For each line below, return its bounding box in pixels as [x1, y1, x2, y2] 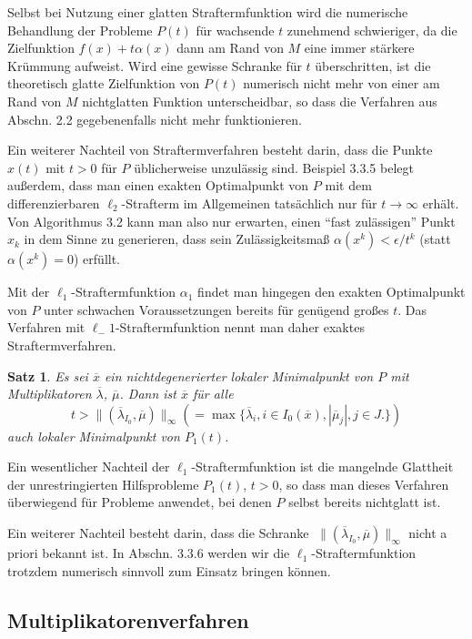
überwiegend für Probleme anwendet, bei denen [7, 492, 272, 512]
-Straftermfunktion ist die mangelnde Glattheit [191, 457, 454, 476]
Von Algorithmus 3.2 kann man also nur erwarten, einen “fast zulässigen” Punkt [7, 211, 456, 230]
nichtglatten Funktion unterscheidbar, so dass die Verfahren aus [82, 91, 437, 110]
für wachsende [196, 20, 275, 39]
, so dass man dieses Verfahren [278, 474, 449, 493]
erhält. [422, 193, 459, 212]
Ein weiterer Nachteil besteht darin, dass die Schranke [7, 523, 309, 543]
